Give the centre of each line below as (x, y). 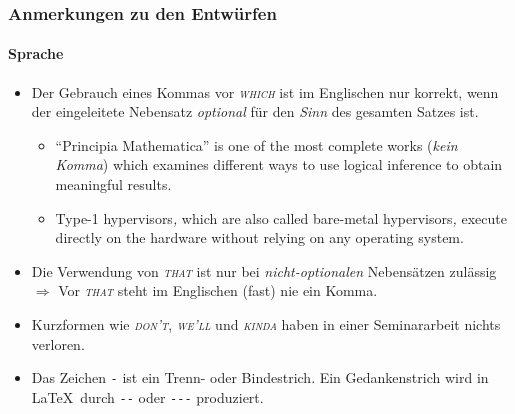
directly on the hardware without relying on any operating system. (259, 237)
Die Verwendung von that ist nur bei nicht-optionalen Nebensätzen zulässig (264, 270)
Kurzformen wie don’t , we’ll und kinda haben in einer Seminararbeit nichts (266, 323)
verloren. (58, 343)
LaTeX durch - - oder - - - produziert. (147, 396)
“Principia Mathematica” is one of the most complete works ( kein (256, 144)
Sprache (36, 53)
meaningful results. (113, 184)
